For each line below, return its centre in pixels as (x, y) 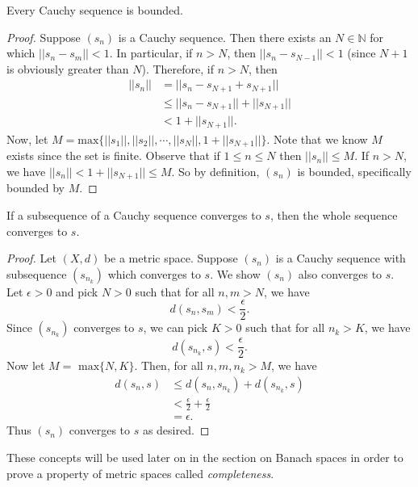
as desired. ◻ (176, 430)
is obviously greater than (68, 68)
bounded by (36, 188)
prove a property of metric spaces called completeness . (140, 473)
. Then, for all (169, 365)
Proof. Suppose (44, 37)
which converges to (154, 273)
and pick (77, 291)
